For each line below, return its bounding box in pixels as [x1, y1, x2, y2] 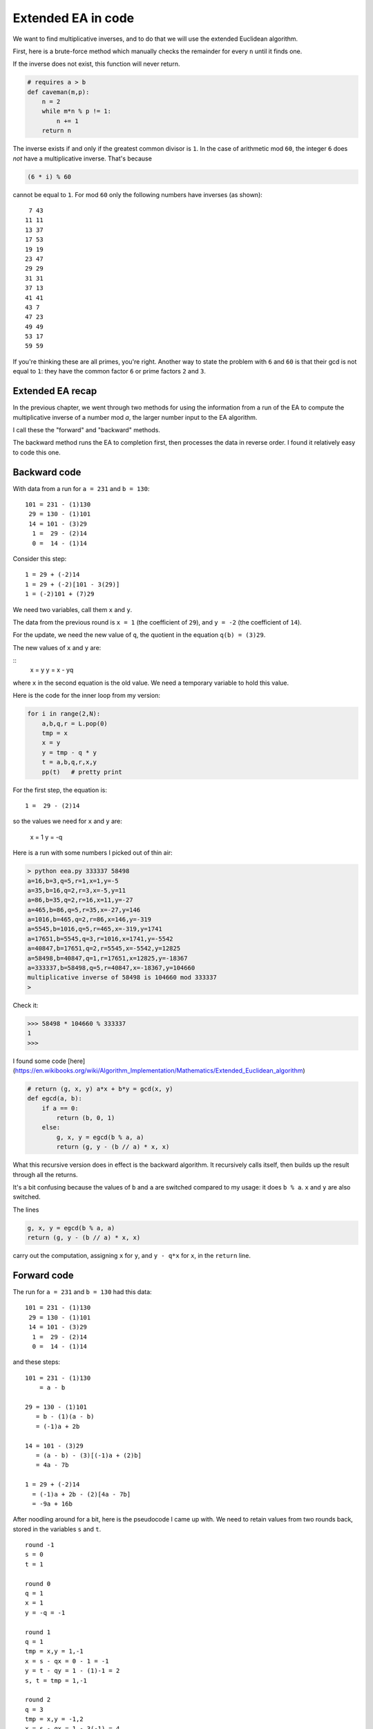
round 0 [25, 1580, 51, 1587]
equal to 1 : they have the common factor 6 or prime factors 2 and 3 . [12, 367, 207, 376]
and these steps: [12, 1358, 61, 1366]
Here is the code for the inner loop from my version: [12, 692, 160, 700]
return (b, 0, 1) [56, 1114, 115, 1122]
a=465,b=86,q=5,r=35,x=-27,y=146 [27, 906, 141, 914]
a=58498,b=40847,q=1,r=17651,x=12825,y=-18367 [27, 954, 188, 962]
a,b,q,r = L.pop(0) [41, 719, 108, 728]
